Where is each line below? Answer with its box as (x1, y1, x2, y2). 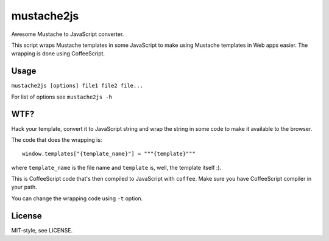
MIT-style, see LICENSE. (11, 226, 73, 234)
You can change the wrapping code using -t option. (11, 195, 143, 202)
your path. (11, 183, 37, 191)
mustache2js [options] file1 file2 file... (11, 82, 143, 89)
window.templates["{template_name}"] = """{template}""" (22, 150, 196, 158)
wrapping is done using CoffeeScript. (11, 50, 105, 57)
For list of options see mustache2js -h (11, 93, 113, 100)
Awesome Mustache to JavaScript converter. (11, 30, 124, 38)
